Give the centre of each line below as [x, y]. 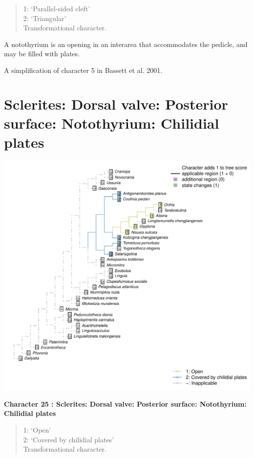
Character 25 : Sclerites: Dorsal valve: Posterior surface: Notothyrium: [125, 403]
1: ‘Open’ [37, 429]
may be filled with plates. [42, 54]
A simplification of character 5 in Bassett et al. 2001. [83, 70]
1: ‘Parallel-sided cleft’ [57, 8]
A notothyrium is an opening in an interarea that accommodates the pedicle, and [126, 44]
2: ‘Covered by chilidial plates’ [69, 439]
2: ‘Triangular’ [45, 18]
